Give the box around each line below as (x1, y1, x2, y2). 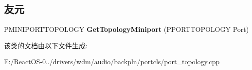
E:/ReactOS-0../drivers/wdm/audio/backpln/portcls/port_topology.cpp (4, 56, 220, 67)
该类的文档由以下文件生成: (4, 40, 88, 50)
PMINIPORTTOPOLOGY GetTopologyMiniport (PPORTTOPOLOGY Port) (4, 24, 249, 34)
